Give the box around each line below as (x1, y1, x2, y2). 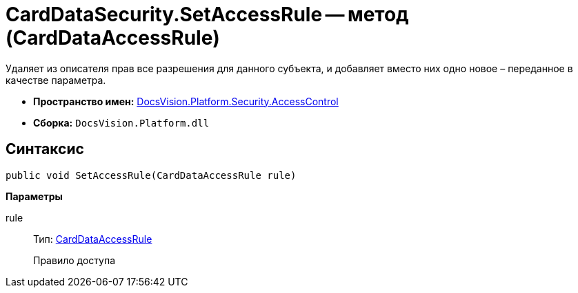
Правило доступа (33, 254, 116, 266)
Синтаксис (6, 140, 84, 158)
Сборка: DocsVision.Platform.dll (33, 116, 210, 129)
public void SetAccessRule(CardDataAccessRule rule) (6, 169, 297, 181)
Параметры (6, 190, 63, 202)
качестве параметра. (6, 74, 106, 86)
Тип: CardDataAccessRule (33, 232, 152, 245)
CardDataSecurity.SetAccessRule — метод (6, 3, 409, 26)
